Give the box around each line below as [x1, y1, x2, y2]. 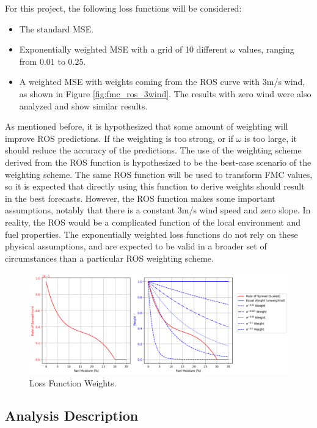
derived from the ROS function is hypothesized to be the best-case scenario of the [5, 155, 312, 168]
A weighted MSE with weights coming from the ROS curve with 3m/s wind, [19, 75, 305, 88]
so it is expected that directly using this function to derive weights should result [5, 180, 305, 193]
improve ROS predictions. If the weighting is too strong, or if [5, 131, 233, 144]
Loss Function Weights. [29, 376, 117, 389]
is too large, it [244, 131, 297, 144]
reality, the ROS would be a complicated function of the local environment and [5, 215, 301, 228]
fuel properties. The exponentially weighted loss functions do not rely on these [5, 227, 298, 240]
